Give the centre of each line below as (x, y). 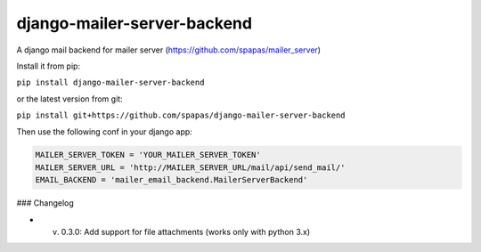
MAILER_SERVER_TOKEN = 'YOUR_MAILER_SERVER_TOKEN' (148, 155)
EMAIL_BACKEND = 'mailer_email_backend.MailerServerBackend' (171, 180)
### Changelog (45, 203)
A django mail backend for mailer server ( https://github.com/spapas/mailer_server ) (168, 50)
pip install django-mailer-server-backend (110, 83)
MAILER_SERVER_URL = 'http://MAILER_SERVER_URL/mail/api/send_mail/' (190, 167)
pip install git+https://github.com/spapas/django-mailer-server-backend (181, 115)
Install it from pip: (48, 66)
